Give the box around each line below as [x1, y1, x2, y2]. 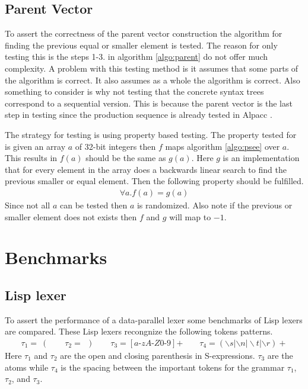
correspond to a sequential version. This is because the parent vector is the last [5, 97, 293, 109]
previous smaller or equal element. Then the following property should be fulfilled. [5, 175, 304, 187]
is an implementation [223, 152, 300, 164]
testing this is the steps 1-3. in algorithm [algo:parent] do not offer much [5, 50, 268, 63]
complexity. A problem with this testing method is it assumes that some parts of [5, 62, 299, 74]
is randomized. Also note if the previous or [136, 198, 293, 211]
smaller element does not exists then [5, 210, 137, 223]
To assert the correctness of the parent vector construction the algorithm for [5, 27, 282, 40]
